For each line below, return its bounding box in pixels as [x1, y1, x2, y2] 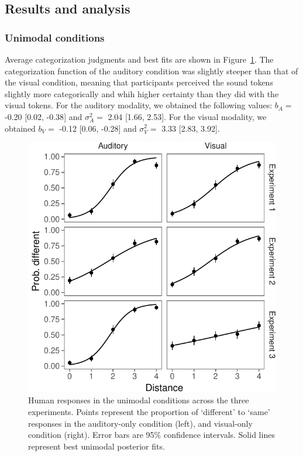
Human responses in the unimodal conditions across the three [28, 394, 249, 406]
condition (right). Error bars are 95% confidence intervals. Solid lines [28, 428, 275, 441]
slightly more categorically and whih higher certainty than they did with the [5, 87, 279, 100]
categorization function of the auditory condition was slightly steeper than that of [5, 64, 298, 77]
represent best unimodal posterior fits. [28, 440, 165, 452]
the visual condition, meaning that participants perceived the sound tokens [5, 76, 273, 88]
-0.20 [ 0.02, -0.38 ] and [5, 110, 82, 122]
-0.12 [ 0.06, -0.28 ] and [59, 122, 137, 134]
